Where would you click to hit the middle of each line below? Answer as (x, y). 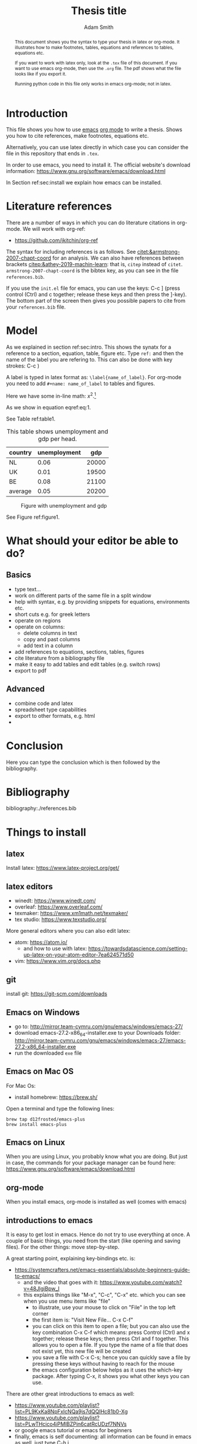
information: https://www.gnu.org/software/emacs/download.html (86, 171)
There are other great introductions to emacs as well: (70, 1393)
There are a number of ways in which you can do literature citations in (91, 223)
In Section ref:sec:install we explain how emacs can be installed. (84, 183)
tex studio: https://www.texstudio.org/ (61, 919)
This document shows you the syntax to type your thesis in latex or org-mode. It (97, 42)
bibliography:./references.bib (41, 809)
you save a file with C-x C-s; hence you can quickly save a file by (111, 1357)
